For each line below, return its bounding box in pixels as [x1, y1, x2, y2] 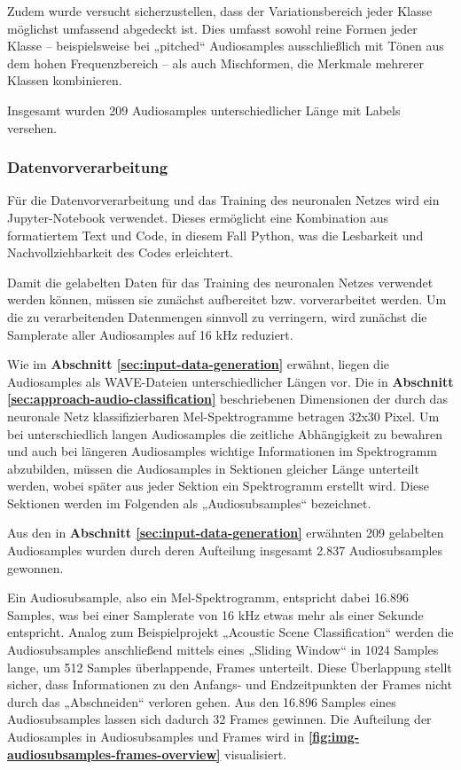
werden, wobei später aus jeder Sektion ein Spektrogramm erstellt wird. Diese [7, 476, 429, 495]
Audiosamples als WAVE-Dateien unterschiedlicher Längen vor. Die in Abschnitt [7, 372, 454, 390]
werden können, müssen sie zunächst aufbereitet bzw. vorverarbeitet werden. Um [7, 290, 447, 309]
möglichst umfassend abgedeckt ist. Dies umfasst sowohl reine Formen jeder [7, 19, 418, 37]
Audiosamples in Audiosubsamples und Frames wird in [7, 727, 305, 745]
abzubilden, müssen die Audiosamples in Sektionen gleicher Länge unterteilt [7, 459, 419, 477]
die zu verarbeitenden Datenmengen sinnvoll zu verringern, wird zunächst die [7, 307, 427, 326]
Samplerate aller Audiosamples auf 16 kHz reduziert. [7, 325, 293, 343]
